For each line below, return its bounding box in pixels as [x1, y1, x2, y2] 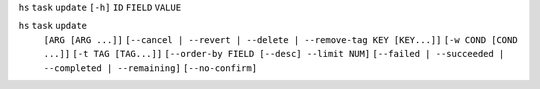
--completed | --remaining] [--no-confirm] [43, 62, 258, 74]
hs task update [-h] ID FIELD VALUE [18, 2, 182, 13]
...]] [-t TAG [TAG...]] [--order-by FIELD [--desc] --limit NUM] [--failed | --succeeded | [43, 48, 505, 60]
